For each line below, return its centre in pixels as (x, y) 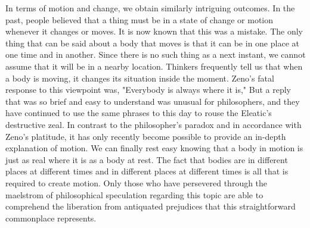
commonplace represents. (51, 218)
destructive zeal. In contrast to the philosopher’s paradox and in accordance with (154, 124)
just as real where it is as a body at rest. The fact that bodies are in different (147, 159)
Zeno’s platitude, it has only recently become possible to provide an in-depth (146, 136)
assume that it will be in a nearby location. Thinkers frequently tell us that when (154, 66)
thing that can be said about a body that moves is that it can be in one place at (152, 43)
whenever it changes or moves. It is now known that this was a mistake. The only (154, 31)
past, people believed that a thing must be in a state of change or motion (139, 19)
